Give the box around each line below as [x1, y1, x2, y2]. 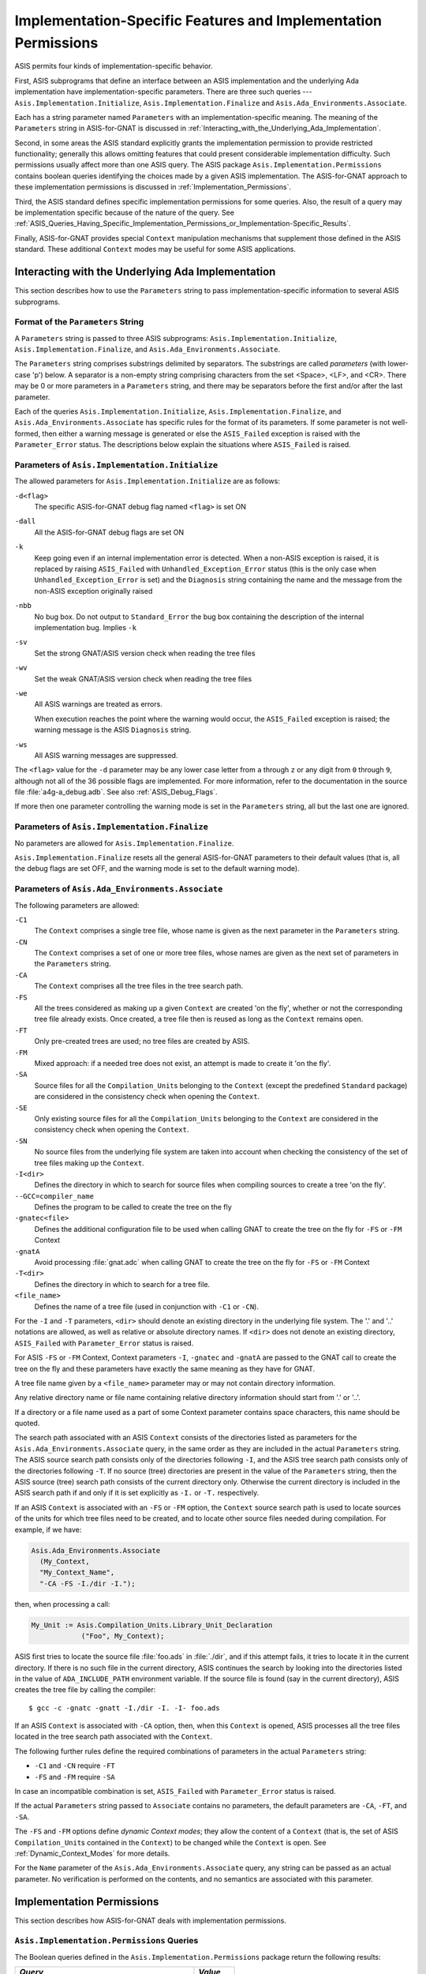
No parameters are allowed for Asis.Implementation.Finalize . [14, 838, 234, 848]
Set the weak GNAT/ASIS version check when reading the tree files [34, 674, 252, 683]
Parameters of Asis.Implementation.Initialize [14, 459, 219, 470]
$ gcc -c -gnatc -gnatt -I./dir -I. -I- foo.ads [28, 1703, 220, 1713]
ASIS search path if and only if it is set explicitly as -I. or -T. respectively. [14, 1488, 260, 1498]
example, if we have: [14, 1525, 82, 1534]
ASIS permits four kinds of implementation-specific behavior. [14, 62, 213, 71]
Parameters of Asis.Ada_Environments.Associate [14, 884, 223, 895]
